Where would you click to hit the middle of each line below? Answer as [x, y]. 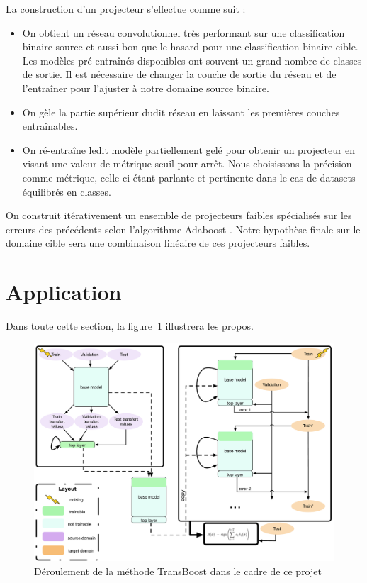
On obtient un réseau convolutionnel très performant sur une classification [183, 32]
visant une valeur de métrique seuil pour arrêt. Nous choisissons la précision [187, 163]
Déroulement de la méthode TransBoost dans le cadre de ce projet [178, 571]
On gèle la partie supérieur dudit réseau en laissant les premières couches [181, 112]
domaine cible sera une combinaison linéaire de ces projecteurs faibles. [158, 243]
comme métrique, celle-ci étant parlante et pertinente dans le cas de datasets [189, 177]
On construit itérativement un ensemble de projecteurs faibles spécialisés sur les [179, 215]
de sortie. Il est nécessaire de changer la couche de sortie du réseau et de [179, 74]
